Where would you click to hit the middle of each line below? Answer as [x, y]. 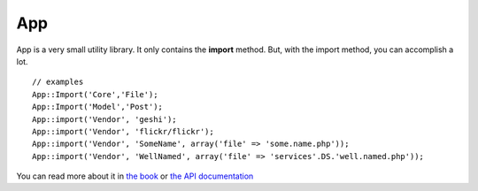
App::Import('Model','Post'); [98, 107]
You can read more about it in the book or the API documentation [135, 176]
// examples [58, 82]
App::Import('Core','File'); [95, 94]
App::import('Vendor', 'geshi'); [104, 119]
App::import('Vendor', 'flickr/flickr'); [123, 131]
